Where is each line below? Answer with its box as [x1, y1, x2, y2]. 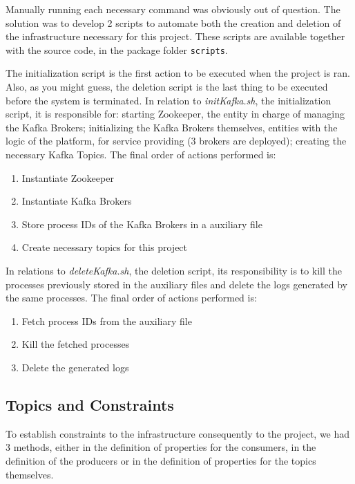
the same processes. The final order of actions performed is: [6, 290, 257, 305]
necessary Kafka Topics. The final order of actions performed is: [6, 147, 276, 161]
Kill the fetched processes [21, 337, 130, 351]
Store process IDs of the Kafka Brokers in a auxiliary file [21, 216, 262, 231]
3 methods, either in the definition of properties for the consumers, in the [6, 440, 316, 454]
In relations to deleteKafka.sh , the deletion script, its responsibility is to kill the [6, 263, 342, 277]
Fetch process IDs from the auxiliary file [21, 313, 192, 328]
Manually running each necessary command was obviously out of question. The [6, 2, 340, 16]
